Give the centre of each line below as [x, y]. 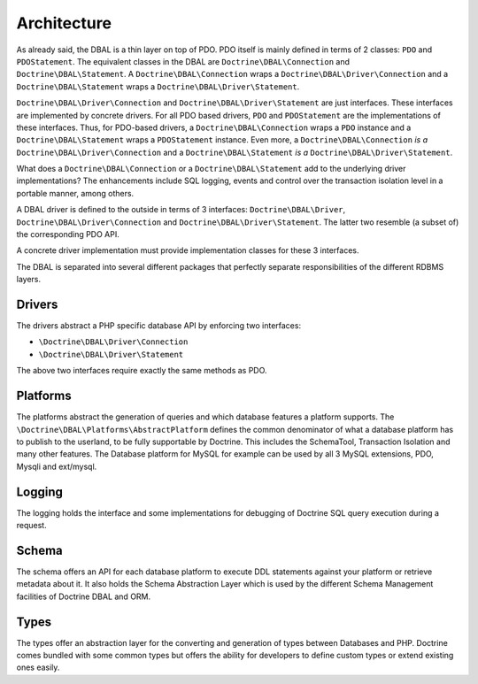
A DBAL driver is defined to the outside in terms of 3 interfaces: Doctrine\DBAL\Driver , [181, 210]
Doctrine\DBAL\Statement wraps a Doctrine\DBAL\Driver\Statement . [158, 86]
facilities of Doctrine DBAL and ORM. [84, 596]
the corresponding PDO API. [68, 234]
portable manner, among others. [75, 193]
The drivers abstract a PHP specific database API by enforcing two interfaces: [158, 326]
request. [32, 526]
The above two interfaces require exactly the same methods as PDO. [142, 371]
